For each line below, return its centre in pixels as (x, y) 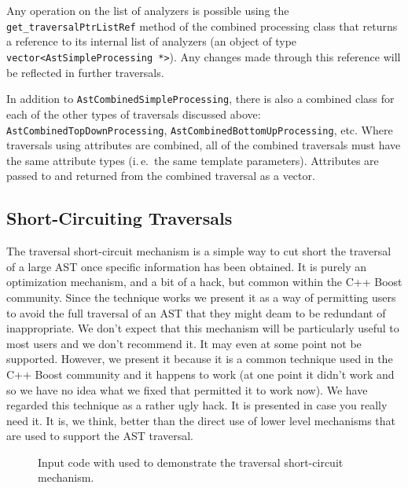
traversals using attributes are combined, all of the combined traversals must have (204, 145)
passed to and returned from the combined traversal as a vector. (161, 176)
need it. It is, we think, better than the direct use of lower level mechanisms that (201, 420)
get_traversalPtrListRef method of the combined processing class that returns (202, 26)
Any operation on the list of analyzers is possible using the (148, 10)
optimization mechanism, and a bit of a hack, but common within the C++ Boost (204, 282)
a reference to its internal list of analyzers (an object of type (152, 41)
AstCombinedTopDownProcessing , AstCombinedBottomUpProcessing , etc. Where (200, 129)
